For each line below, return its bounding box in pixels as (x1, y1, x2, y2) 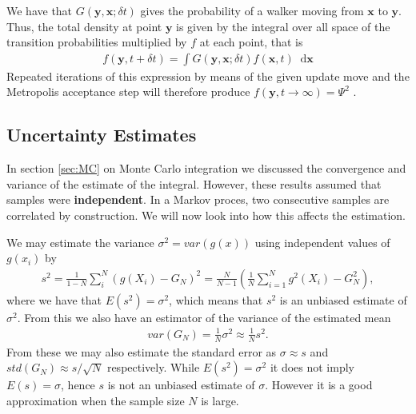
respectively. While (106, 359, 200, 376)
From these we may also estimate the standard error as (6, 343, 277, 360)
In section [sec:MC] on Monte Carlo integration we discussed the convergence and (6, 160, 406, 177)
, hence (61, 376, 95, 393)
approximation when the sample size (6, 392, 185, 408)
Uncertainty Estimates (6, 122, 197, 147)
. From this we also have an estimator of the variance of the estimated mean (17, 309, 391, 325)
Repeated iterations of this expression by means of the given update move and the (6, 67, 410, 84)
